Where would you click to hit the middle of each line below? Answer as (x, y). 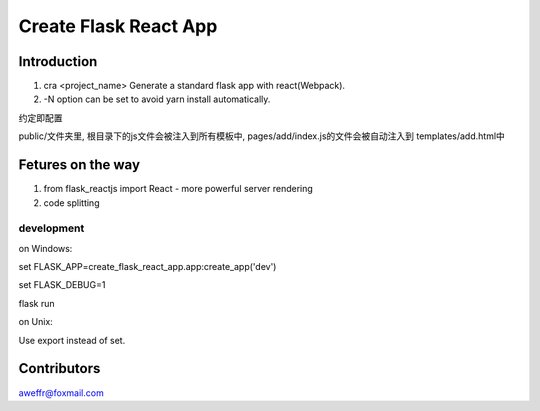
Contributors (59, 368)
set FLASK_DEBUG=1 (62, 285)
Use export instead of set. (72, 340)
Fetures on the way (79, 165)
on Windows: (45, 248)
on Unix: (36, 322)
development (51, 228)
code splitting (71, 202)
